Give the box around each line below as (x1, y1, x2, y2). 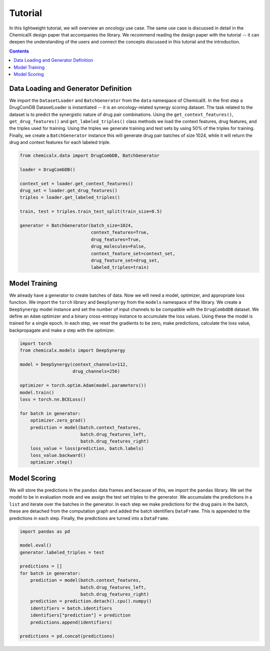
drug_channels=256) (72, 369, 120, 374)
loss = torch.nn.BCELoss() (19, 396, 86, 402)
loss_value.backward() (30, 453, 86, 458)
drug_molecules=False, (90, 244, 147, 249)
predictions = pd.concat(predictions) (19, 634, 115, 639)
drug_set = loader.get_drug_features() (19, 188, 117, 193)
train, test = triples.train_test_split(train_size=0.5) (19, 209, 162, 214)
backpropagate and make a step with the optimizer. (9, 327, 115, 333)
